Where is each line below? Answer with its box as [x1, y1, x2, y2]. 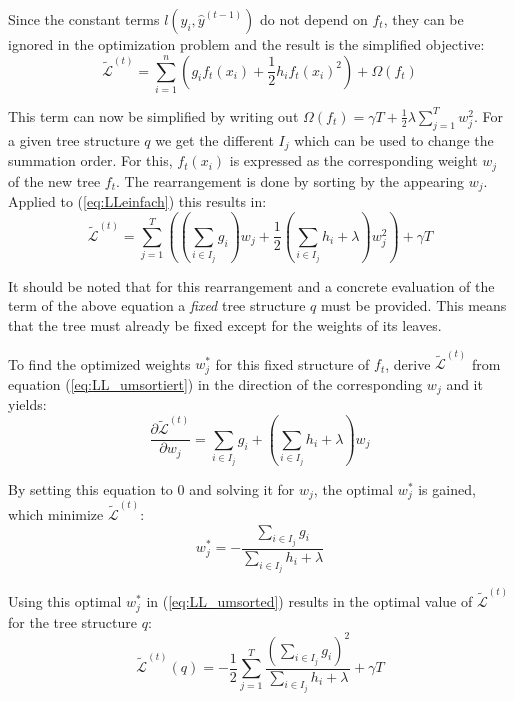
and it [446, 373, 483, 394]
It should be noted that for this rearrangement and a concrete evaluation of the [8, 275, 495, 296]
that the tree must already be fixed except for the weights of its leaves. [8, 314, 442, 335]
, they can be [383, 9, 464, 29]
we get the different [155, 129, 274, 150]
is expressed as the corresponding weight [229, 150, 478, 171]
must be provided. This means [320, 295, 507, 316]
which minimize [8, 503, 104, 524]
